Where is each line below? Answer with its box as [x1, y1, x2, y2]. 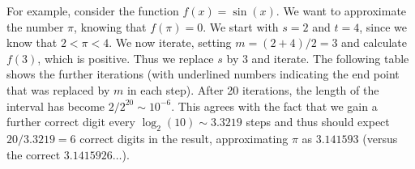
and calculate [341, 34, 408, 51]
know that [6, 34, 58, 51]
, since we [359, 18, 407, 35]
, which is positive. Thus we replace [37, 49, 214, 66]
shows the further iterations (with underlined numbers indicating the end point [6, 65, 400, 82]
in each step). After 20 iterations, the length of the [126, 81, 379, 98]
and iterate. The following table [251, 49, 409, 66]
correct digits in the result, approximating [79, 129, 289, 146]
